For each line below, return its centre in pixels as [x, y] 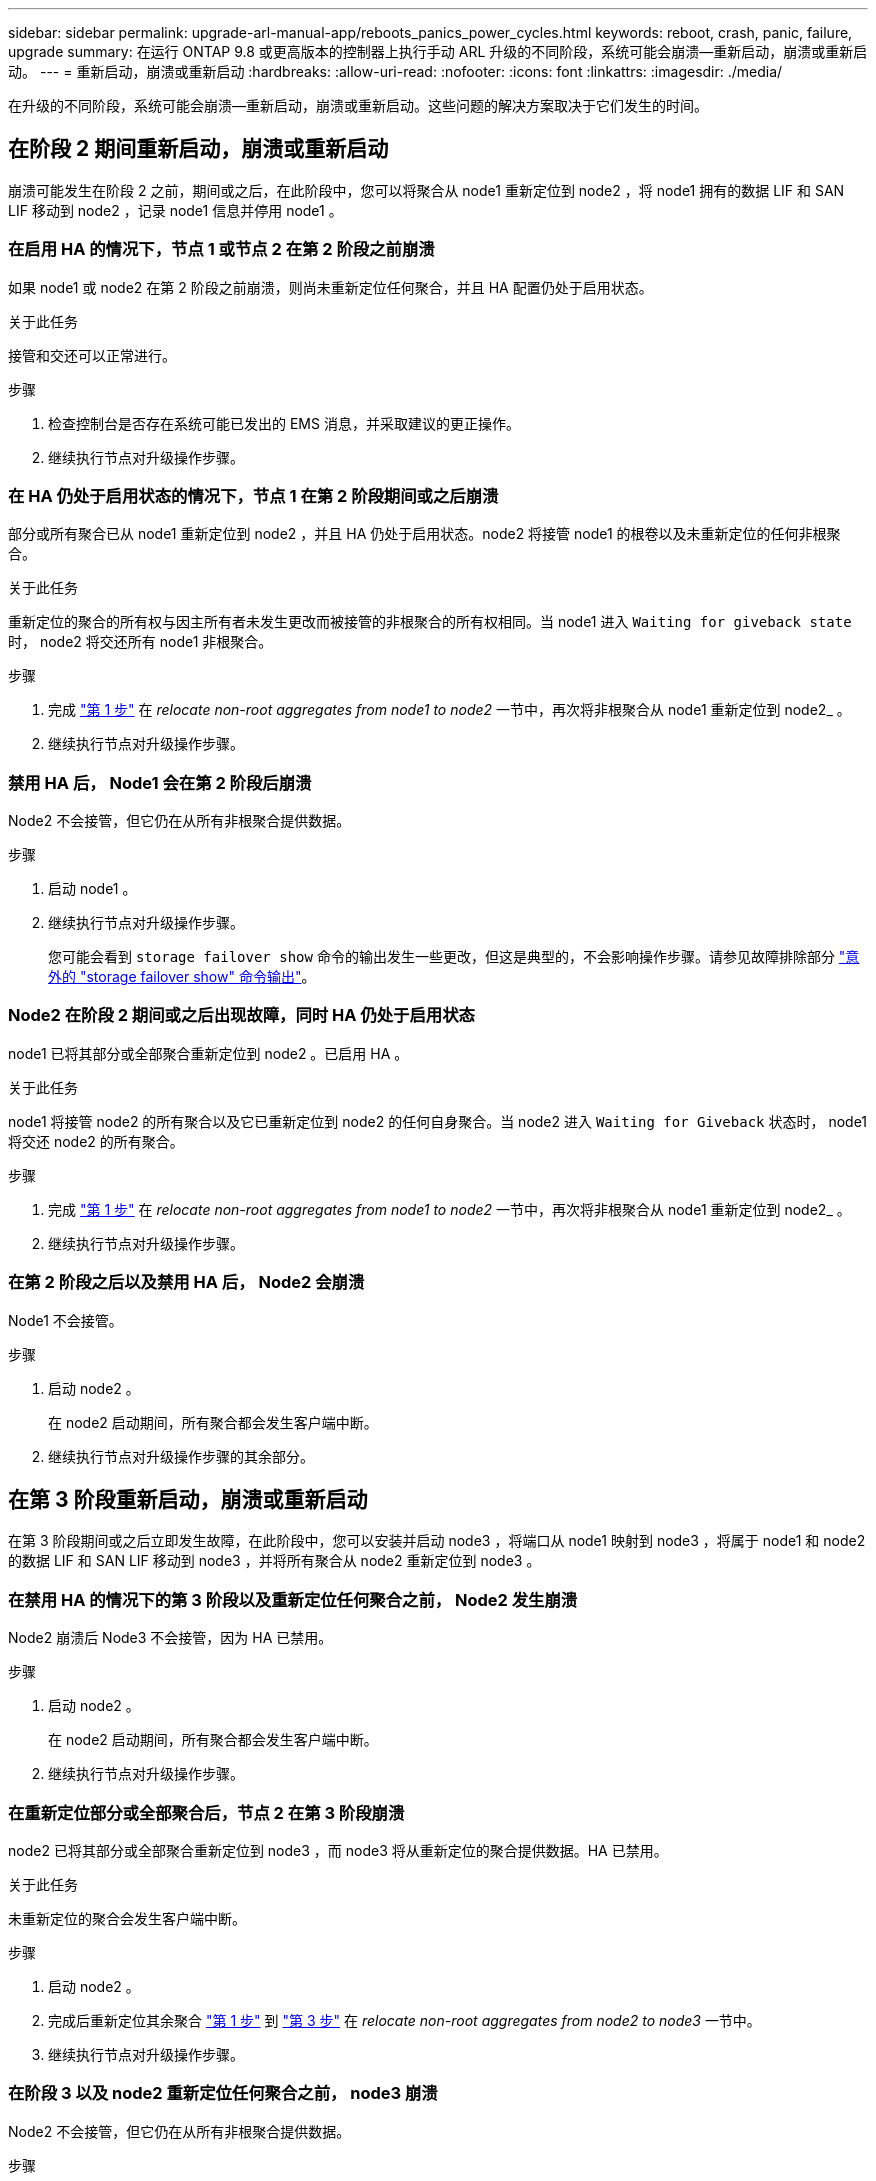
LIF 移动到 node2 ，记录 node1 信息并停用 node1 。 [175, 210]
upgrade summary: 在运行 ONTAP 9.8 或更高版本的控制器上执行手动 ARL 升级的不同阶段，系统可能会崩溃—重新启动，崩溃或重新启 [438, 51]
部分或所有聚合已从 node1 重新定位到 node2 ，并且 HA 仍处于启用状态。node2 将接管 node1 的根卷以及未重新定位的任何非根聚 [424, 534]
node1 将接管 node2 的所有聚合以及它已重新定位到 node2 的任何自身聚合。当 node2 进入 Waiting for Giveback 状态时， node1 [438, 1121]
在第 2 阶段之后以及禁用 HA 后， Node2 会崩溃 [186, 1282]
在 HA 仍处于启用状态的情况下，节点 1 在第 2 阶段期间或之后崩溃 [253, 495]
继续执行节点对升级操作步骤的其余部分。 [181, 1456]
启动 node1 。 [92, 889]
